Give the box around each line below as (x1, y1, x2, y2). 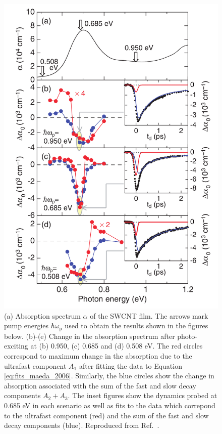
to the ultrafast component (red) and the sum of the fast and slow (4, 410, 209, 420)
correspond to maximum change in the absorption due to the (4, 351, 192, 361)
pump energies (4, 320, 49, 331)
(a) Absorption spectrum (4, 310, 81, 321)
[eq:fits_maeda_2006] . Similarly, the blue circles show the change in (4, 370, 214, 381)
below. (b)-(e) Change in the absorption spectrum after (4, 330, 175, 341)
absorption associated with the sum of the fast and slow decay (4, 380, 196, 390)
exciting (4, 340, 28, 351)
